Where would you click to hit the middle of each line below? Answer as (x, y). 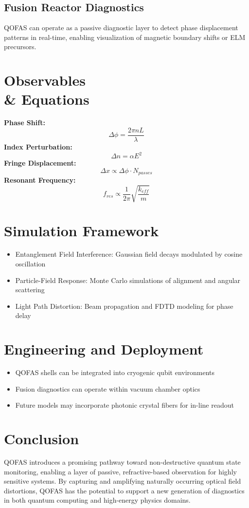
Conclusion (42, 439)
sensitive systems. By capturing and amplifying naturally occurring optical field (123, 481)
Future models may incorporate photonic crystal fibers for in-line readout (124, 405)
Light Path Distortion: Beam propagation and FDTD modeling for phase (124, 306)
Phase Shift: (25, 122)
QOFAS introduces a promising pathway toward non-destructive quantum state (122, 461)
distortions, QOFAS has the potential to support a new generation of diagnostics (124, 490)
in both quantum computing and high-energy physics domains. (97, 500)
